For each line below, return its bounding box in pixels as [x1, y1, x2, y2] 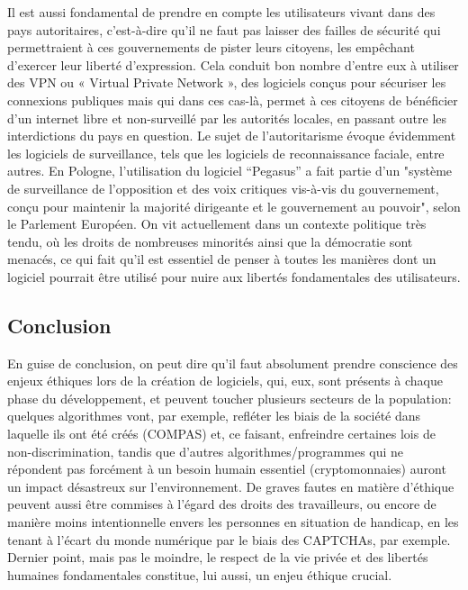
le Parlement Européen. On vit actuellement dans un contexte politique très [7, 214, 427, 233]
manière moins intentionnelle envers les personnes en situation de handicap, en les [7, 513, 459, 531]
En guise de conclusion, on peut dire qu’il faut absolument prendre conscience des [7, 353, 458, 372]
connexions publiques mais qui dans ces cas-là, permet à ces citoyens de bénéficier [7, 90, 458, 109]
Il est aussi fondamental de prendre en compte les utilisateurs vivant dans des [7, 3, 436, 21]
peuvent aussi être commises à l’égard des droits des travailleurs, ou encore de [7, 495, 436, 513]
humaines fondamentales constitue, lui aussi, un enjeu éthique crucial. [7, 565, 392, 584]
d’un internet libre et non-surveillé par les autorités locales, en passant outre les [7, 108, 447, 127]
